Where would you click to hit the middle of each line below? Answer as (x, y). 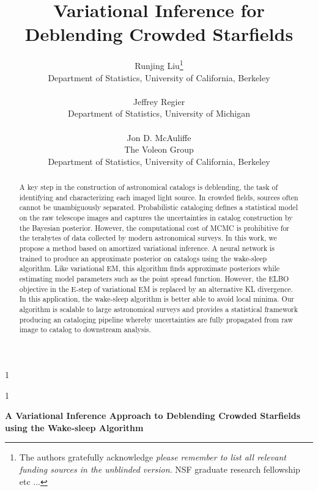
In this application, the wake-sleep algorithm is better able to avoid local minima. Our (157, 299)
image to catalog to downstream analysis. (85, 329)
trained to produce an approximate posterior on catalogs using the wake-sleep (143, 258)
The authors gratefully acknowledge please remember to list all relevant (153, 457)
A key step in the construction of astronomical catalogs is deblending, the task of (149, 187)
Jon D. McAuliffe (159, 137)
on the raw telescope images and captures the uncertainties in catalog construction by (156, 218)
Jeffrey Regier (159, 101)
